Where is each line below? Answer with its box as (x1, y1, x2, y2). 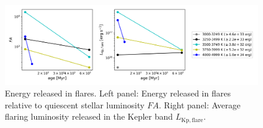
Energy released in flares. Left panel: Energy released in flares (5, 87, 231, 99)
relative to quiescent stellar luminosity (5, 98, 145, 111)
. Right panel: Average (158, 98, 241, 111)
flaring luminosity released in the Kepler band (5, 110, 173, 123)
